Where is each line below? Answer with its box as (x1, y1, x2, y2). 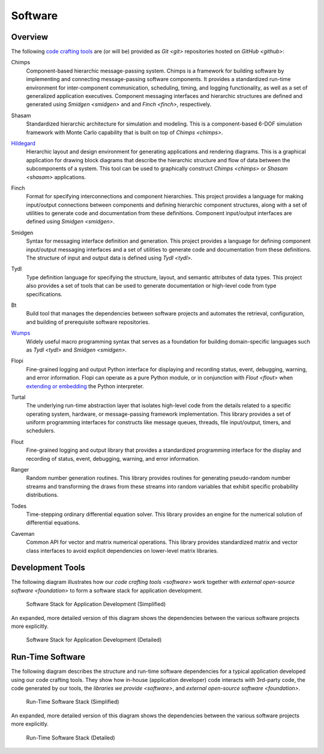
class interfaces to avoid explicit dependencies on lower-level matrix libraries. (26, 547, 218, 554)
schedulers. (26, 427, 55, 434)
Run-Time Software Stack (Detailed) (26, 734, 115, 741)
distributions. (26, 491, 59, 499)
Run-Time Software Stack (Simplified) (26, 698, 119, 705)
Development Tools (11, 562, 85, 573)
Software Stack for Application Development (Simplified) (26, 601, 166, 608)
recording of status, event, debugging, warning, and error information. (26, 455, 200, 462)
